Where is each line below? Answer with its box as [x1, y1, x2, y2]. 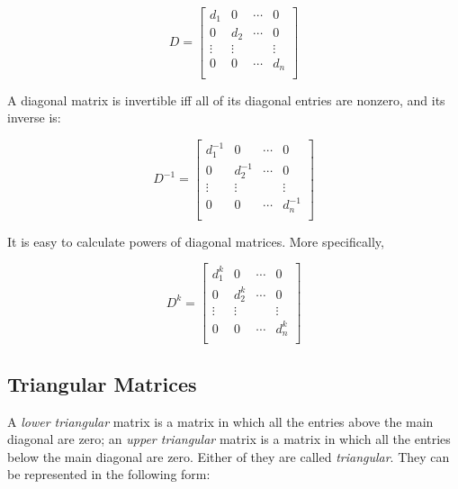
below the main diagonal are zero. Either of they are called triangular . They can [7, 447, 450, 466]
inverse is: [7, 108, 61, 127]
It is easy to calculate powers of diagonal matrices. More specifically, [7, 231, 384, 250]
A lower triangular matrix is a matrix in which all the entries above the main [7, 412, 434, 430]
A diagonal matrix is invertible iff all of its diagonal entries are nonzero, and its [7, 90, 445, 109]
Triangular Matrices [7, 369, 197, 397]
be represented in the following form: [7, 465, 211, 484]
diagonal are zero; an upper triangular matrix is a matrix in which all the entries [7, 430, 451, 448]
